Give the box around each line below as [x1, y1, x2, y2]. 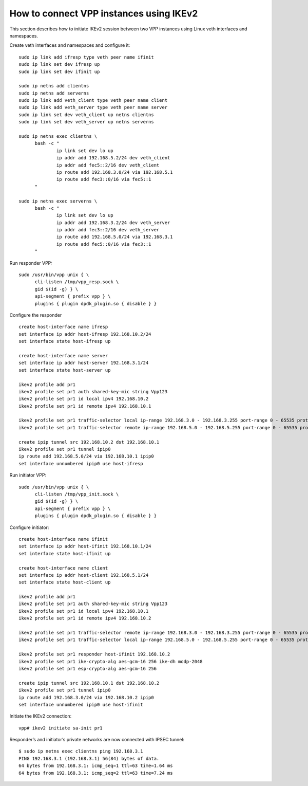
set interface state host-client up [18, 579, 111, 586]
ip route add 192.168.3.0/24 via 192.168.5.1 [56, 169, 173, 175]
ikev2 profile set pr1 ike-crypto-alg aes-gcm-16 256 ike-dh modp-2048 [18, 659, 203, 664]
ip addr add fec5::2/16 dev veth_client [56, 162, 160, 168]
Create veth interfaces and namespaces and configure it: [9, 42, 130, 48]
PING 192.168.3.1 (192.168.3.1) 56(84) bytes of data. [18, 756, 160, 761]
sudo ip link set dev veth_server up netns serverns [18, 119, 154, 125]
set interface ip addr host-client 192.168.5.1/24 [18, 572, 149, 578]
